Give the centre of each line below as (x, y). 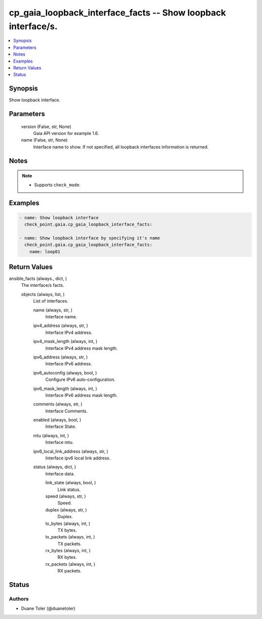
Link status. (69, 489)
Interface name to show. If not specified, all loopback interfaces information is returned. (121, 147)
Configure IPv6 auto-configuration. (80, 380)
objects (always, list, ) (43, 294)
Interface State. (61, 426)
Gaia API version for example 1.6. (66, 133)
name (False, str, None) (44, 140)
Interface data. (60, 473)
